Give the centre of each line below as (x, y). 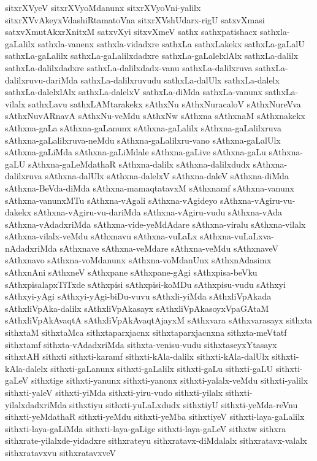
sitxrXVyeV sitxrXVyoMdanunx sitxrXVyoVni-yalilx (103, 7)
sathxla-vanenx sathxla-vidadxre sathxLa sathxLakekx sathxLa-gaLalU (171, 43)
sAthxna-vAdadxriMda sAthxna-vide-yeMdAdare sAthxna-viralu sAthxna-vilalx (155, 224)
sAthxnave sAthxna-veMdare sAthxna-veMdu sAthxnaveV (169, 248)
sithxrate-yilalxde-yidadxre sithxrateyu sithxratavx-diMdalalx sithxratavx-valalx (156, 440)
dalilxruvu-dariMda (41, 79)
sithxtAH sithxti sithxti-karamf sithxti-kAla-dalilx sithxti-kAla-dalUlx (137, 356)
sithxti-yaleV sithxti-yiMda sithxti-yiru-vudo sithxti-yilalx (114, 392)
